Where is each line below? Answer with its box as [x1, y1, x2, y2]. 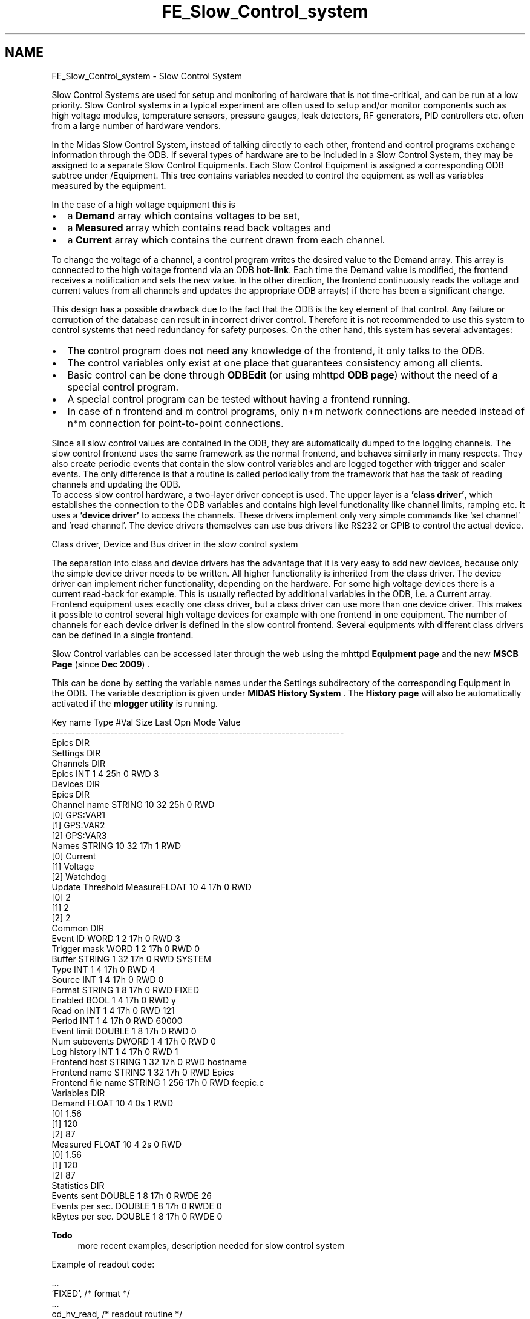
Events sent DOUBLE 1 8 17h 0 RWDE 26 [51, 1190, 212, 1201]
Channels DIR [51, 758, 106, 769]
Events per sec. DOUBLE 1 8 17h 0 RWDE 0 [51, 1200, 222, 1211]
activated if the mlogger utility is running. [51, 698, 218, 709]
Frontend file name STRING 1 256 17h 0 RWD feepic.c [51, 1077, 264, 1088]
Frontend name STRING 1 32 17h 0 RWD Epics [51, 1066, 234, 1077]
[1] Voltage [51, 861, 94, 871]
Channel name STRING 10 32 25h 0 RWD [51, 799, 215, 810]
